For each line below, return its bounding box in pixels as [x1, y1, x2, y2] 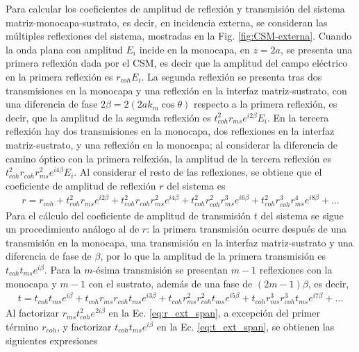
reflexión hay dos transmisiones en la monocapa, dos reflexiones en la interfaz [6, 124, 335, 138]
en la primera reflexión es [6, 69, 113, 83]
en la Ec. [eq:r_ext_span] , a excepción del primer [108, 305, 320, 320]
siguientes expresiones [6, 333, 98, 347]
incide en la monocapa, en [139, 42, 250, 56]
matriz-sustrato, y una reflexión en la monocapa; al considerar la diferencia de [6, 137, 338, 151]
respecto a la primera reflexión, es [193, 97, 337, 111]
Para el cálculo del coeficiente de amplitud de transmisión [6, 208, 251, 222]
